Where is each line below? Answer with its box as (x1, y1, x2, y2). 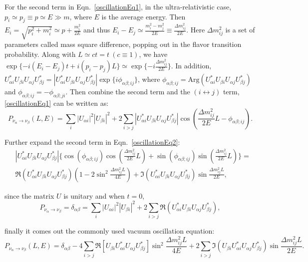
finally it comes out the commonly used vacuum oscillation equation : (4, 226, 215, 236)
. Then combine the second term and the (65, 86, 190, 97)
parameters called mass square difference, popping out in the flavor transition (4, 39, 242, 49)
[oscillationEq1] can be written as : (4, 98, 109, 108)
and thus (83, 24, 110, 35)
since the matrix (4, 190, 54, 201)
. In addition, (171, 60, 212, 71)
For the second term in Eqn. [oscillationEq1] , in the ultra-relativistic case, (4, 1, 232, 11)
